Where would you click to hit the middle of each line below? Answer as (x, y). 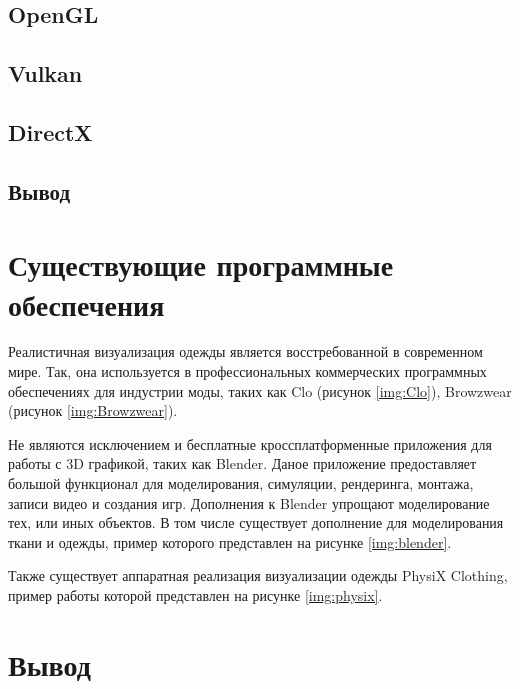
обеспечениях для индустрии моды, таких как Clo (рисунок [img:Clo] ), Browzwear (260, 390)
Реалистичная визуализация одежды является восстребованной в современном (245, 351)
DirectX (50, 131)
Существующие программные (201, 264)
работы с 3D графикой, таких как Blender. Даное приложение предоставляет (242, 463)
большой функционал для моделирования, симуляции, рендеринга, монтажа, (241, 483)
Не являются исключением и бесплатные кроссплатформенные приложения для (250, 443)
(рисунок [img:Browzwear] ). (93, 410)
